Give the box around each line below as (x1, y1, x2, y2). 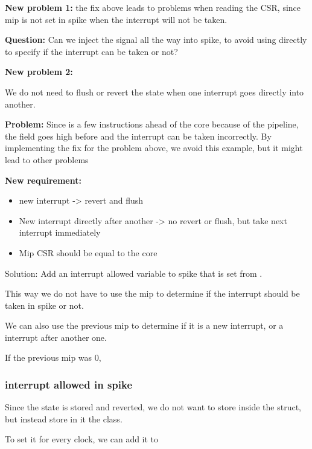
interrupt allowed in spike (5, 376, 133, 392)
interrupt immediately (19, 226, 101, 239)
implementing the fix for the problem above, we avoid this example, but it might (5, 141, 303, 154)
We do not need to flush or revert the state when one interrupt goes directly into (5, 85, 304, 98)
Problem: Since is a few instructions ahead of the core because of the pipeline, (5, 118, 299, 131)
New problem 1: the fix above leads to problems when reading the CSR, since (5, 1, 301, 13)
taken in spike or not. (5, 299, 84, 311)
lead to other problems (5, 153, 89, 166)
